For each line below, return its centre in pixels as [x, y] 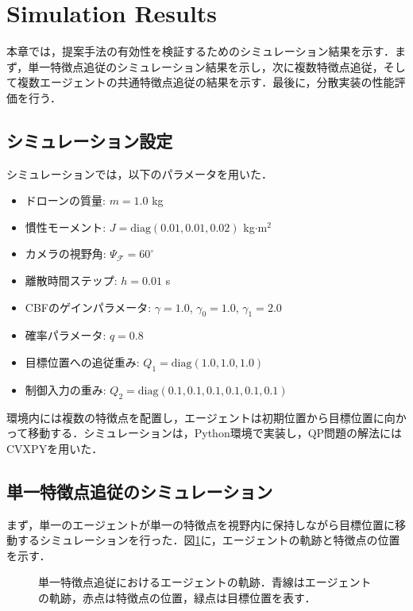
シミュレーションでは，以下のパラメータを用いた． [140, 173]
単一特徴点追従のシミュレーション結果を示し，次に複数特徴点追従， [206, 66]
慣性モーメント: [66, 227]
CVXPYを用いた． [55, 448]
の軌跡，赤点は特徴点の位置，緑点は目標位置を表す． [177, 598]
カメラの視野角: [66, 254]
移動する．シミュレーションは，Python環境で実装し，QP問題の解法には [215, 433]
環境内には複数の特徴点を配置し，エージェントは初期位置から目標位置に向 [201, 417]
